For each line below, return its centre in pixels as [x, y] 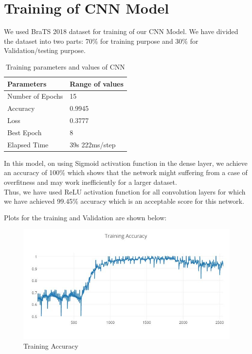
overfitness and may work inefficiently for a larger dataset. [90, 182]
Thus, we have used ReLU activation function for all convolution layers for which [125, 191]
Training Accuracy [51, 345]
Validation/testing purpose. [45, 50]
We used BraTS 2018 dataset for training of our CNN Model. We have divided [121, 31]
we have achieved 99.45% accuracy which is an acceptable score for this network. [124, 201]
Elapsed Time [28, 144]
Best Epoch [25, 132]
